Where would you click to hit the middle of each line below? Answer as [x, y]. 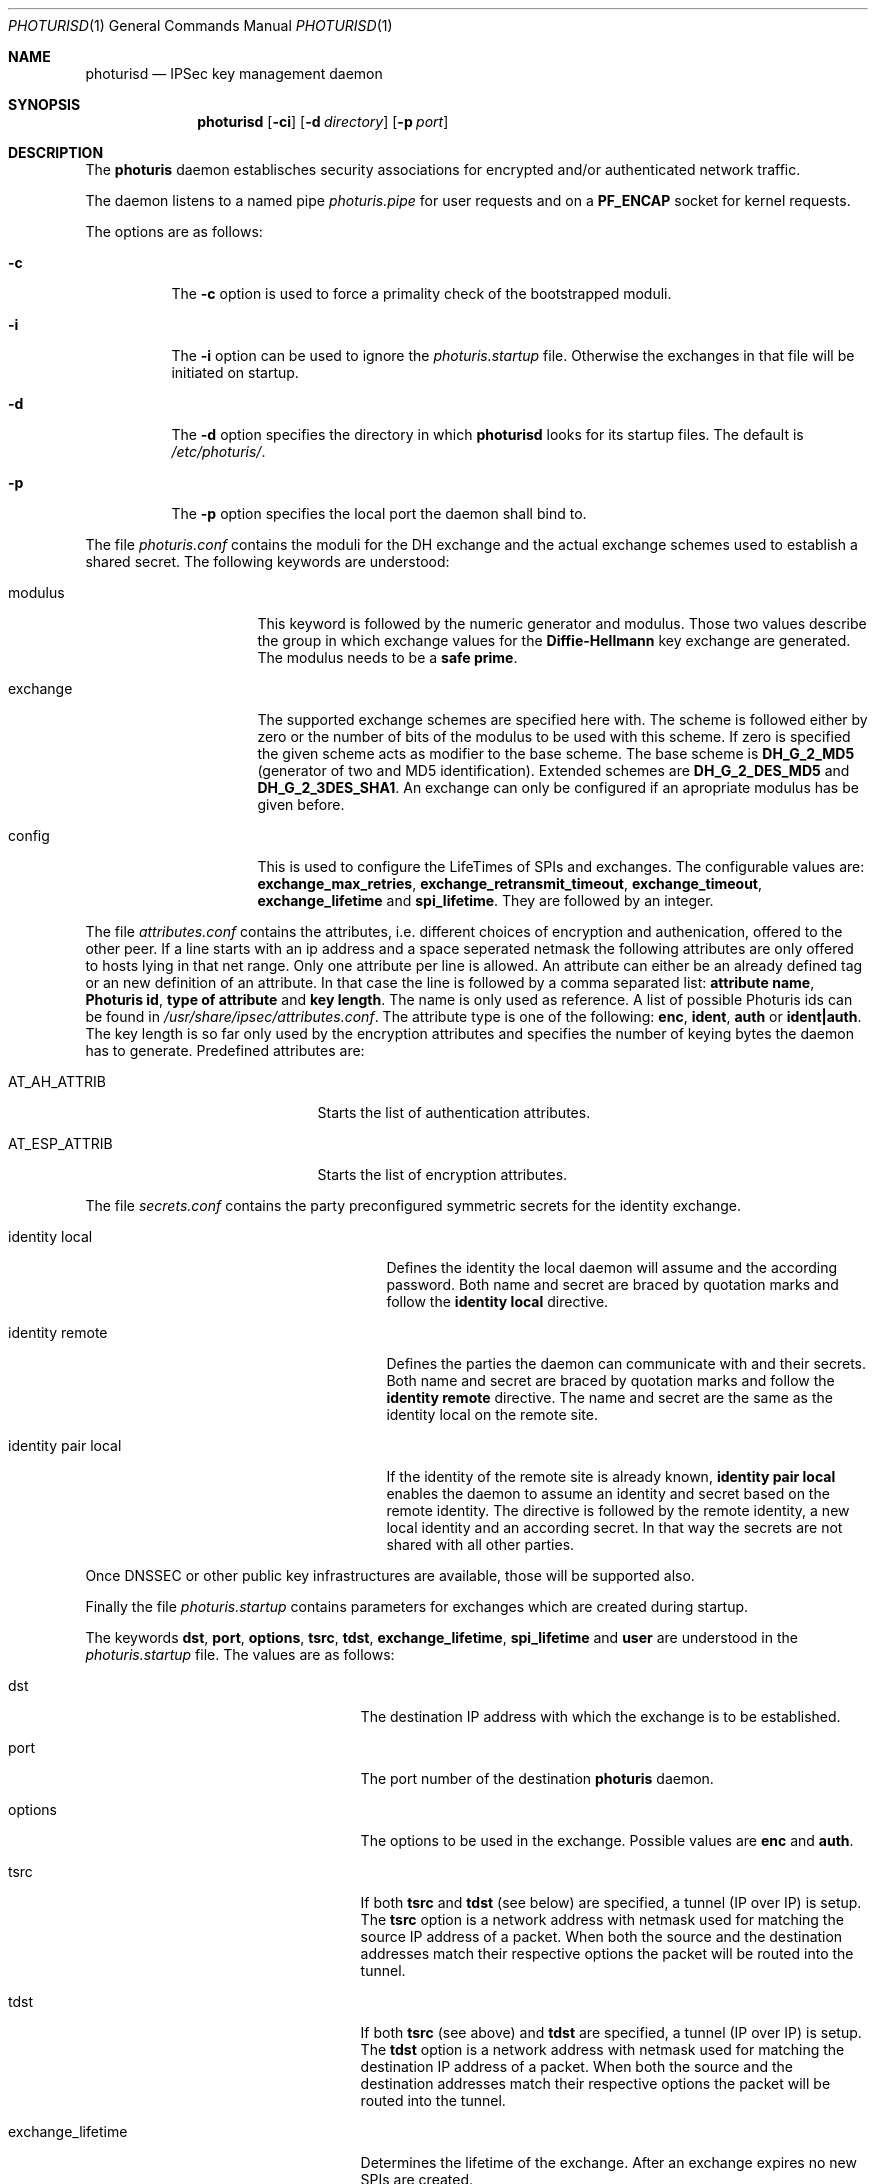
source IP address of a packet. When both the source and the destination [601, 1936]
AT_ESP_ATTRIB [60, 1143]
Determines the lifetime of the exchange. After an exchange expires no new [608, 2162]
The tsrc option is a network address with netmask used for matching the [602, 1919]
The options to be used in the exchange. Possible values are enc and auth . [607, 1840]
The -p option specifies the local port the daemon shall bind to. [379, 513]
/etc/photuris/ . [218, 451]
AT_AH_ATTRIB [57, 1081]
